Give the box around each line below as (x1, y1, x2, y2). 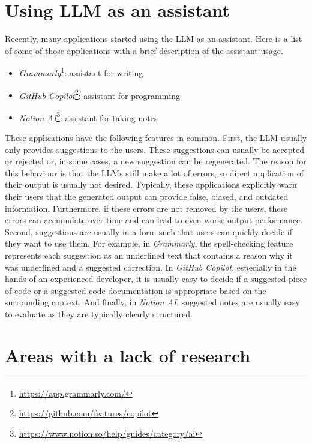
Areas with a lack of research (5, 343, 251, 367)
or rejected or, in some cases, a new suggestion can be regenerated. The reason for (5, 155, 307, 167)
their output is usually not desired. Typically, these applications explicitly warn (5, 178, 297, 191)
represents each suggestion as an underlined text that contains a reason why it (5, 249, 293, 261)
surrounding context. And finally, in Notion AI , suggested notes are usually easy (5, 296, 300, 308)
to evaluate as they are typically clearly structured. (5, 307, 193, 320)
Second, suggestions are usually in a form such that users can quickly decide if (5, 225, 292, 238)
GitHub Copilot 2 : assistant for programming (19, 87, 180, 101)
